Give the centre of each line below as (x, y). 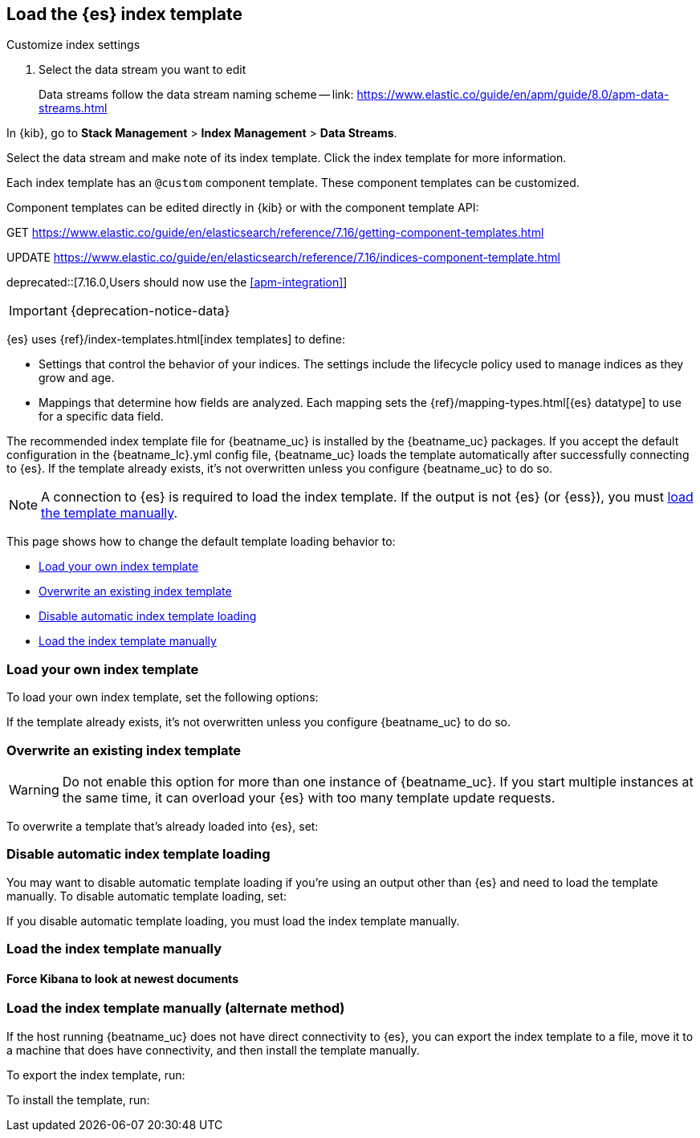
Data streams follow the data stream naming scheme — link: (196, 95)
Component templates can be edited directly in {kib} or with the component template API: (243, 208)
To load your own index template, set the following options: (163, 697)
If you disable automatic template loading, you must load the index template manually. (233, 921)
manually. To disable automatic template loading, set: (147, 896)
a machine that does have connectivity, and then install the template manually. (213, 1050)
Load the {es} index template (124, 14)
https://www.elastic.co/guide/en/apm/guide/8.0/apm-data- (513, 95)
